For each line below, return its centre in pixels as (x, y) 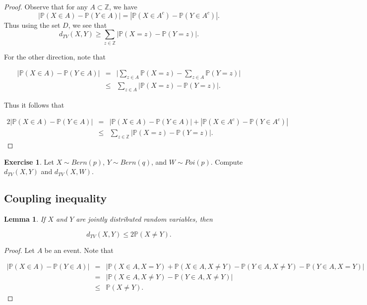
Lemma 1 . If (25, 219)
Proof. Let (19, 250)
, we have (123, 6)
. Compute (227, 161)
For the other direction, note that (55, 56)
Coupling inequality (56, 198)
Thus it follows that (34, 104)
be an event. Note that (79, 250)
